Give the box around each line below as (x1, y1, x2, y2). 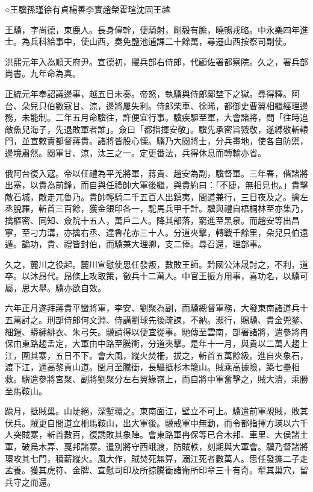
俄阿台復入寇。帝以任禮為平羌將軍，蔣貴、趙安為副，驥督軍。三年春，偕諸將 (5, 166, 308, 179)
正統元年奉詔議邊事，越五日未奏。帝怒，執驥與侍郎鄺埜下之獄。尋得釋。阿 (5, 87, 300, 99)
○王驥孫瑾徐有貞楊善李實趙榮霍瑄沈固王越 (5, 3, 170, 15)
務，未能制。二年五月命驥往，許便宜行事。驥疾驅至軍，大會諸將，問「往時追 (5, 111, 308, 124)
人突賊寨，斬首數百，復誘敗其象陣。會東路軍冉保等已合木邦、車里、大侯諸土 (5, 428, 308, 441)
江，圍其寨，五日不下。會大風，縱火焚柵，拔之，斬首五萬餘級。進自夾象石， (5, 348, 308, 361)
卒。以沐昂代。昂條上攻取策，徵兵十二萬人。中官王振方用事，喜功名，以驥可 (5, 270, 308, 282)
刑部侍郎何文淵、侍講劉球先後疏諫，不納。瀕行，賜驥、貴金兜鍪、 (46, 314, 308, 326)
